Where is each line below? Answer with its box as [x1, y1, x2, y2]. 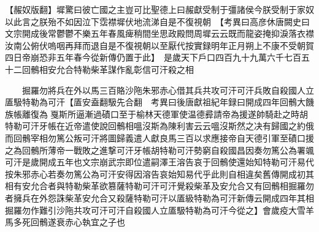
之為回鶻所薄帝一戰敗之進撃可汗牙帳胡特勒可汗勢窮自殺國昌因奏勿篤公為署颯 [5, 143, 314, 156]
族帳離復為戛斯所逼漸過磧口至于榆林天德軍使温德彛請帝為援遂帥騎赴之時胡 [5, 107, 308, 120]
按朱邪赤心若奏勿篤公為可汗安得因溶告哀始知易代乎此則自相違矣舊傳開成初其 [5, 167, 314, 180]
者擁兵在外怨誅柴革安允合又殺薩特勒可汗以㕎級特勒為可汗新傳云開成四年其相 [5, 191, 314, 204]
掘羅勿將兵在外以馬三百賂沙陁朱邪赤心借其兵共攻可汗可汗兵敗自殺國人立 [21, 83, 314, 96]
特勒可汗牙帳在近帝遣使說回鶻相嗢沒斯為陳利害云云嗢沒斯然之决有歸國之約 [5, 119, 306, 132]
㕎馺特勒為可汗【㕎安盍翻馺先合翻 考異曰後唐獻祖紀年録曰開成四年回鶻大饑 [5, 95, 314, 108]
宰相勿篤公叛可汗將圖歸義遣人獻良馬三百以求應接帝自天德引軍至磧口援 [30, 131, 314, 144]
